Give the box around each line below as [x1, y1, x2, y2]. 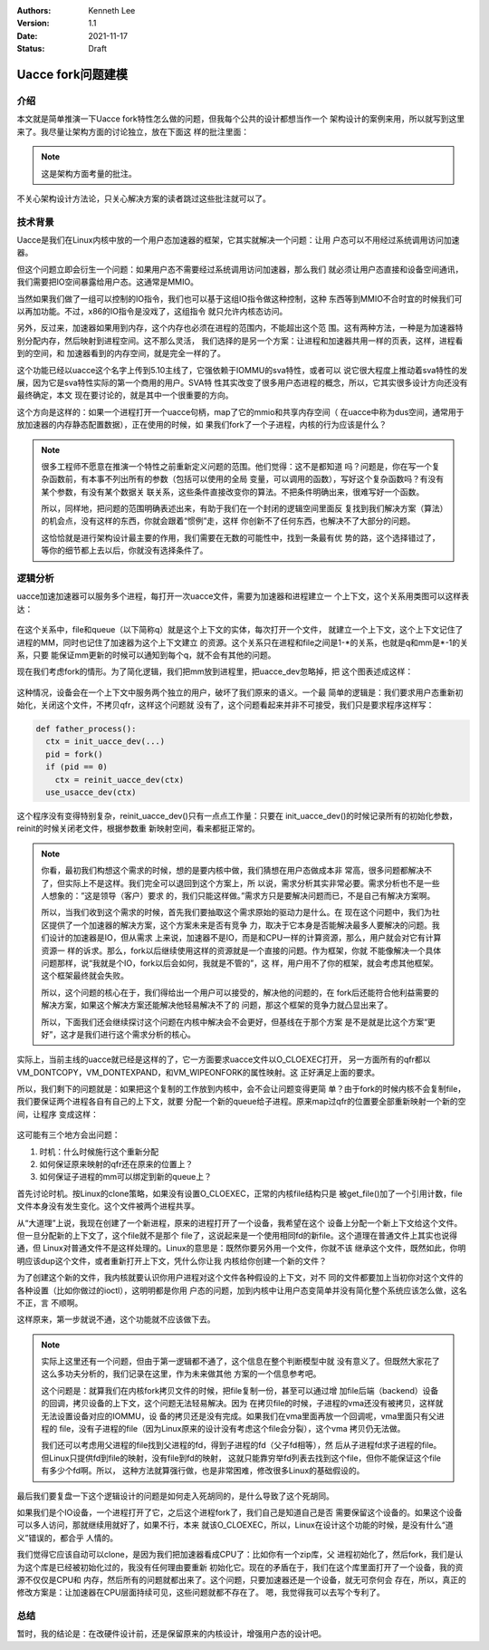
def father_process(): [35, 724, 137, 734]
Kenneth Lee [88, 5, 136, 15]
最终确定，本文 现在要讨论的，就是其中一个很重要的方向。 [16, 390, 234, 400]
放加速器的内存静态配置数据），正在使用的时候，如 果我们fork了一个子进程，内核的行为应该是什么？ [16, 420, 388, 430]
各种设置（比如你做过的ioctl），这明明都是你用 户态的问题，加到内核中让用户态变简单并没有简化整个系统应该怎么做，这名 [16, 1285, 467, 1296]
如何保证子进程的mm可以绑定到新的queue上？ [39, 1172, 212, 1182]
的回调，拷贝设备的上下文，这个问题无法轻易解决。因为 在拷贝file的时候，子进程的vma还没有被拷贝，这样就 [41, 1398, 444, 1409]
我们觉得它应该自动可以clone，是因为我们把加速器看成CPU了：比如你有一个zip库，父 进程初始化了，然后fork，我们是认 [16, 1549, 464, 1560]
